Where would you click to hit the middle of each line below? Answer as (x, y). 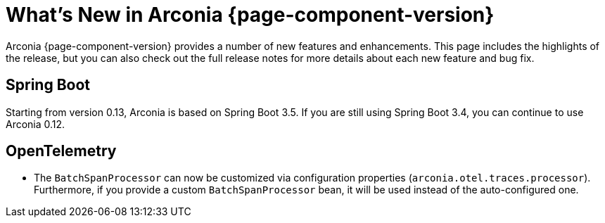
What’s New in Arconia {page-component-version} (250, 15)
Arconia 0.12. (36, 124)
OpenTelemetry (61, 151)
